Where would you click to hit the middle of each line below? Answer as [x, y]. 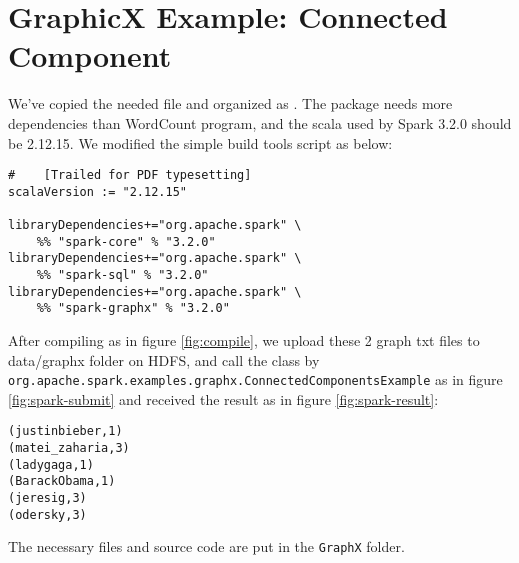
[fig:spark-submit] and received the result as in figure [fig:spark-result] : [223, 398]
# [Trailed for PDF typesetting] [130, 175]
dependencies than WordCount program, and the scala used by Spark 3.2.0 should [260, 122]
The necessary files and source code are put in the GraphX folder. [206, 546]
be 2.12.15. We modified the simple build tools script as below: [200, 142]
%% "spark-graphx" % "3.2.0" [133, 308]
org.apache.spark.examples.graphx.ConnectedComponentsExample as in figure [255, 379]
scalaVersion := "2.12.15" [97, 191]
